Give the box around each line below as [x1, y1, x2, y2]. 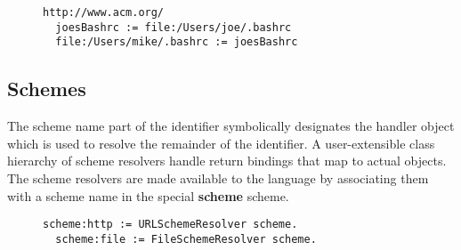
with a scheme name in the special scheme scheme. [7, 186, 289, 205]
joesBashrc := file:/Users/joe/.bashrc [55, 20, 292, 34]
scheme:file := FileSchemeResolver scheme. [55, 232, 317, 246]
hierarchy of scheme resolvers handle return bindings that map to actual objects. [7, 151, 447, 170]
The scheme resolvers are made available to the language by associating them [7, 168, 429, 187]
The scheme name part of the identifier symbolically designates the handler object [7, 117, 455, 135]
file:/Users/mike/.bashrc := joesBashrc [55, 36, 298, 49]
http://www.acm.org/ [43, 6, 165, 19]
